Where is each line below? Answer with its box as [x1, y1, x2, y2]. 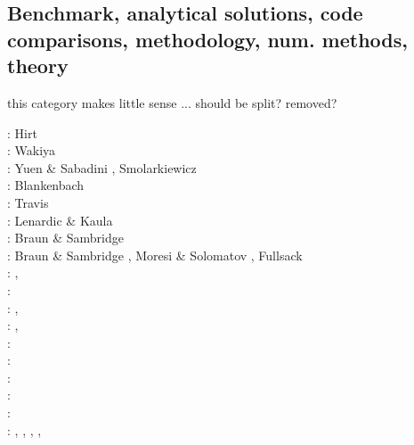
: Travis [7, 193, 49, 211]
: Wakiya [7, 141, 56, 160]
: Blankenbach [7, 176, 85, 194]
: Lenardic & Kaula [7, 210, 113, 229]
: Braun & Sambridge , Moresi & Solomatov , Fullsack [7, 245, 303, 264]
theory [7, 52, 69, 79]
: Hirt [7, 123, 37, 142]
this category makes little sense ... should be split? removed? [7, 93, 337, 111]
